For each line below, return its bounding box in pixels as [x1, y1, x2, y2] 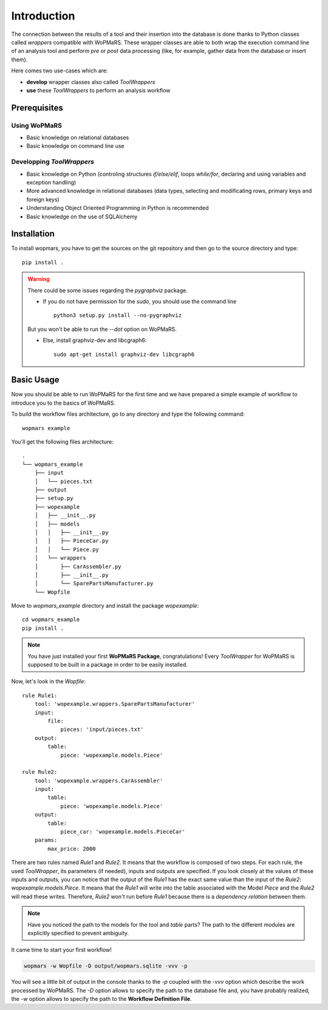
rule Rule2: [22, 768, 58, 776]
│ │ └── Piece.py [34, 546, 100, 553]
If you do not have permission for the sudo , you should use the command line [43, 298, 237, 305]
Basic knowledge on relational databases [26, 134, 129, 141]
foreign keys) [26, 195, 60, 203]
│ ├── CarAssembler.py [34, 563, 121, 570]
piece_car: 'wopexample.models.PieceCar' [60, 828, 185, 835]
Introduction [11, 9, 75, 23]
